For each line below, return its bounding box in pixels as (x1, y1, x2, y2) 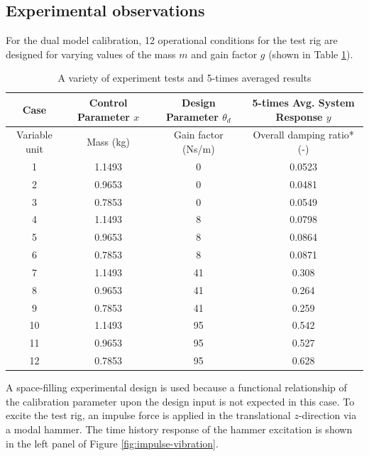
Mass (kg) (87, 134, 131, 149)
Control (89, 94, 128, 109)
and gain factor (191, 46, 258, 61)
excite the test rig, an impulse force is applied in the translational (6, 408, 291, 423)
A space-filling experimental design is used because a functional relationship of (6, 380, 347, 395)
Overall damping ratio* (253, 127, 354, 142)
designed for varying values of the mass (6, 46, 176, 61)
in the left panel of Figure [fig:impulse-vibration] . (6, 435, 219, 450)
